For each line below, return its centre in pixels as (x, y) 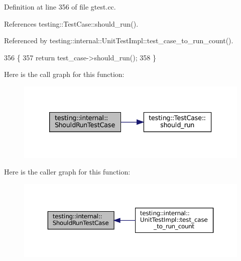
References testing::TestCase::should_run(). (71, 23)
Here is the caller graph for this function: (67, 172)
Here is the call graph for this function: (64, 74)
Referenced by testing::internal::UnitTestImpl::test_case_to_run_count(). (119, 40)
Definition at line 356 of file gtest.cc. (60, 7)
